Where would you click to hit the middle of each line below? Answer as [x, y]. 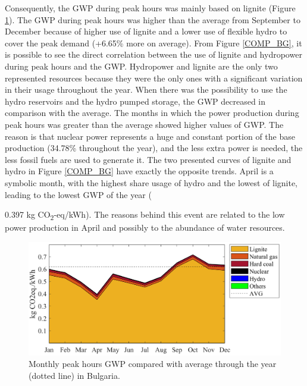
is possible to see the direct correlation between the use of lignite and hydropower [153, 54]
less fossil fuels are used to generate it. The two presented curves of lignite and [148, 159]
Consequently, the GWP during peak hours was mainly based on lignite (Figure [150, 8]
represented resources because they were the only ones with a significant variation [154, 78]
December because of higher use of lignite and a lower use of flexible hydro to [146, 31]
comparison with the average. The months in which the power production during [152, 113]
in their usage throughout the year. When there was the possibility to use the [146, 90]
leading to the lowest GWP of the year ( [78, 194]
